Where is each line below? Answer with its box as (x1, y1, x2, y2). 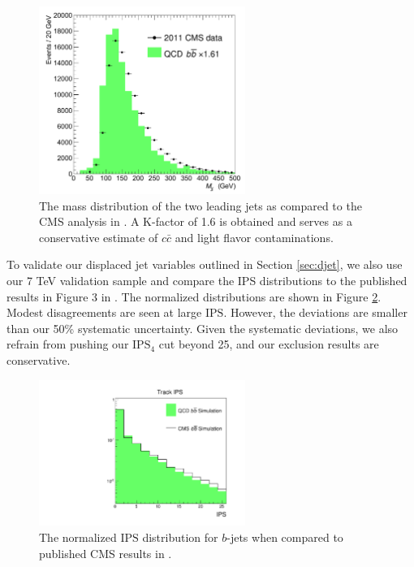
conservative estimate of (39, 228, 158, 245)
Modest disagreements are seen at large (6, 304, 202, 321)
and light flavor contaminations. (175, 228, 334, 245)
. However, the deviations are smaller (223, 304, 408, 321)
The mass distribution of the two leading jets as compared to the (39, 197, 362, 214)
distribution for (142, 528, 218, 545)
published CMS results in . (39, 544, 172, 561)
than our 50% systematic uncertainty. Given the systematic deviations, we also (6, 319, 399, 336)
